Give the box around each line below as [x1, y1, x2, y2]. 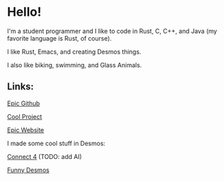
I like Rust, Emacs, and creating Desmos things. [7, 47, 142, 56]
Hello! [7, 4, 42, 20]
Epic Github [7, 99, 40, 107]
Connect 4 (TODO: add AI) [7, 152, 82, 160]
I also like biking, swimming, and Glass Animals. [7, 61, 142, 69]
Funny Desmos [7, 166, 49, 174]
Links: [7, 81, 34, 93]
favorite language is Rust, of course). [7, 34, 112, 42]
